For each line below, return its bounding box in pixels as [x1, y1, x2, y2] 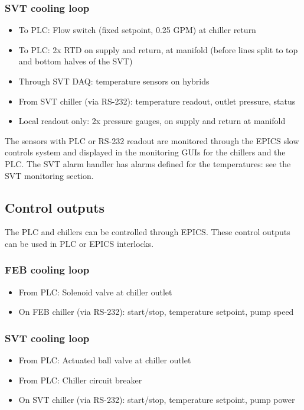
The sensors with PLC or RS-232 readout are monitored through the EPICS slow [5, 134, 299, 147]
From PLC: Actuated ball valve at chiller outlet [18, 354, 191, 366]
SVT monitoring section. [5, 169, 94, 181]
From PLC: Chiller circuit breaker [18, 373, 142, 386]
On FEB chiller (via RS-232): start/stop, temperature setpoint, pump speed [18, 305, 294, 318]
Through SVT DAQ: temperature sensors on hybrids [18, 75, 210, 87]
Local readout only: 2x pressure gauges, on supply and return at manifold [18, 115, 286, 127]
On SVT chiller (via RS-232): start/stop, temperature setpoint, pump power [18, 393, 295, 406]
